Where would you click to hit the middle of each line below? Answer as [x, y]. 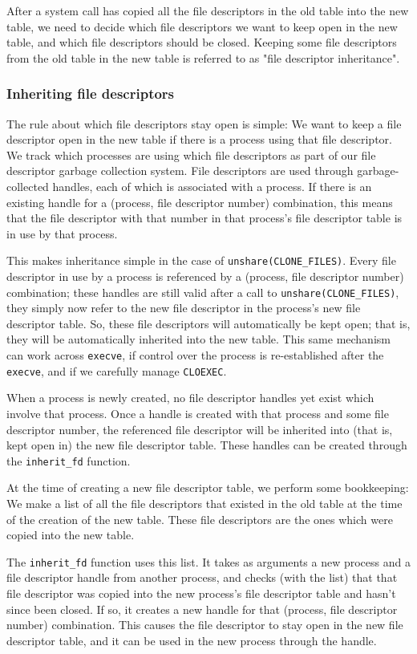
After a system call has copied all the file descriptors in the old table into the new [208, 10]
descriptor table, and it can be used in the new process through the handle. [192, 640]
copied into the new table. [71, 535]
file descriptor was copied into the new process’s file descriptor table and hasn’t [201, 593]
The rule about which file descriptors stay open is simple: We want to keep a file [204, 123]
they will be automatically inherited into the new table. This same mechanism [198, 339]
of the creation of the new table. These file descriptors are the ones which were [200, 519]
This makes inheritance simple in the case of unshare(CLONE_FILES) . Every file [201, 260]
